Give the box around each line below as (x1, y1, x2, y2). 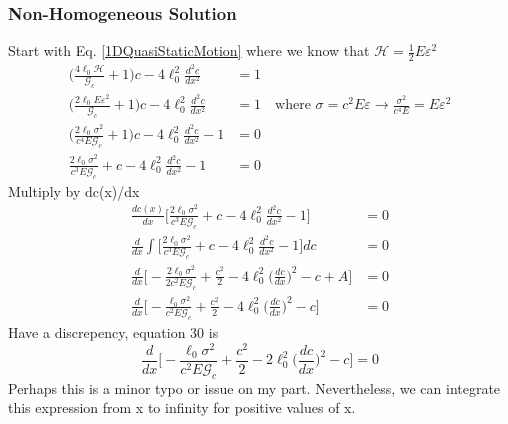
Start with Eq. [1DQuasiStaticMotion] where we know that (8, 40, 370, 61)
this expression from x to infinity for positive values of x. (8, 397, 356, 418)
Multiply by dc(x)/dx (8, 180, 140, 201)
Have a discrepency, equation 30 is (8, 322, 219, 342)
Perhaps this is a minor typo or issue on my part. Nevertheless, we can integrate (8, 377, 501, 398)
